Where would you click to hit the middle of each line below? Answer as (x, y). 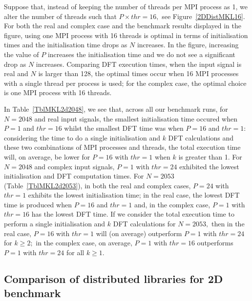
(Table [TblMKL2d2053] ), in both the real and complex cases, (97, 185)
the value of (21, 54)
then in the (228, 224)
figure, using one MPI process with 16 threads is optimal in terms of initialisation (126, 35)
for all (75, 252)
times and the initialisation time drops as (66, 45)
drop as (15, 64)
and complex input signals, (74, 166)
